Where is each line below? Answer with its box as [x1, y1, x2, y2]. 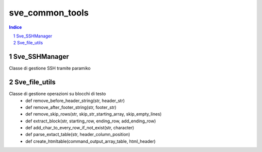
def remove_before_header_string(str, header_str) [25, 98, 125, 103]
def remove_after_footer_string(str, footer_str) [25, 104, 116, 110]
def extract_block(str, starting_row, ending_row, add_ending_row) [25, 118, 156, 124]
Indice [9, 24, 22, 30]
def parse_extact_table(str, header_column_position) [25, 132, 131, 137]
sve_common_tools [9, 7, 89, 18]
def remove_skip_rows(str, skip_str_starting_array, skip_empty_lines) [25, 111, 162, 117]
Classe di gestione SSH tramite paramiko [9, 66, 91, 71]
